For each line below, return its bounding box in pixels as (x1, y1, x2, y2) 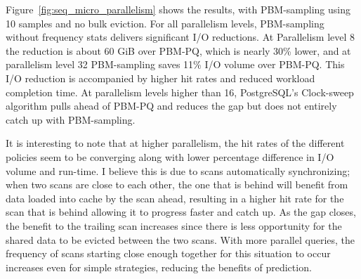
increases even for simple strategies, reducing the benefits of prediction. (6, 259, 312, 274)
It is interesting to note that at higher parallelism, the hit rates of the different (6, 136, 345, 150)
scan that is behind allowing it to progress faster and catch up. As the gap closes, (6, 205, 356, 219)
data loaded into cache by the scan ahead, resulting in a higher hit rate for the (6, 190, 344, 205)
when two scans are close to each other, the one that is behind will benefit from (6, 177, 348, 192)
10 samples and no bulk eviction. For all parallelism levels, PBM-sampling (6, 15, 324, 30)
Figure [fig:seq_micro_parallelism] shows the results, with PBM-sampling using (6, 2, 350, 16)
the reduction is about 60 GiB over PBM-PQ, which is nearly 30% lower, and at (6, 43, 351, 58)
